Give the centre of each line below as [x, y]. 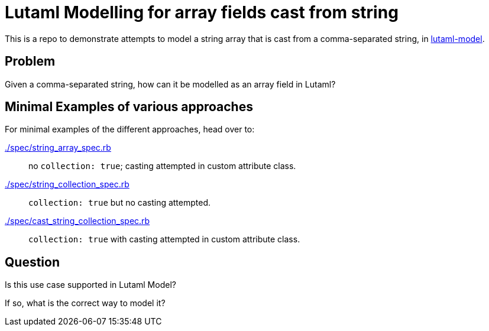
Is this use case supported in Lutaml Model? [90, 285]
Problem [30, 61]
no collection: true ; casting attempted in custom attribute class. [162, 166]
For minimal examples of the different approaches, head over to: [130, 129]
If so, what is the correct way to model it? [85, 303]
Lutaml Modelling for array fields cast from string [202, 12]
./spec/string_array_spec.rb [58, 148]
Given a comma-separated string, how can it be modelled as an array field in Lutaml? [170, 84]
